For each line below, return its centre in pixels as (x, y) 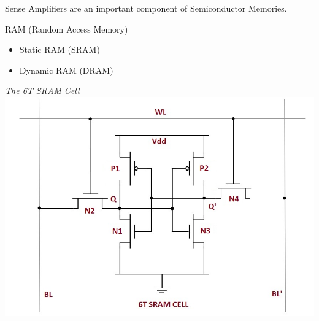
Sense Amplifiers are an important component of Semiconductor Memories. (146, 8)
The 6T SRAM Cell (42, 91)
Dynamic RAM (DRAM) (66, 70)
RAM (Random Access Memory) (67, 29)
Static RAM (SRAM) (60, 49)
